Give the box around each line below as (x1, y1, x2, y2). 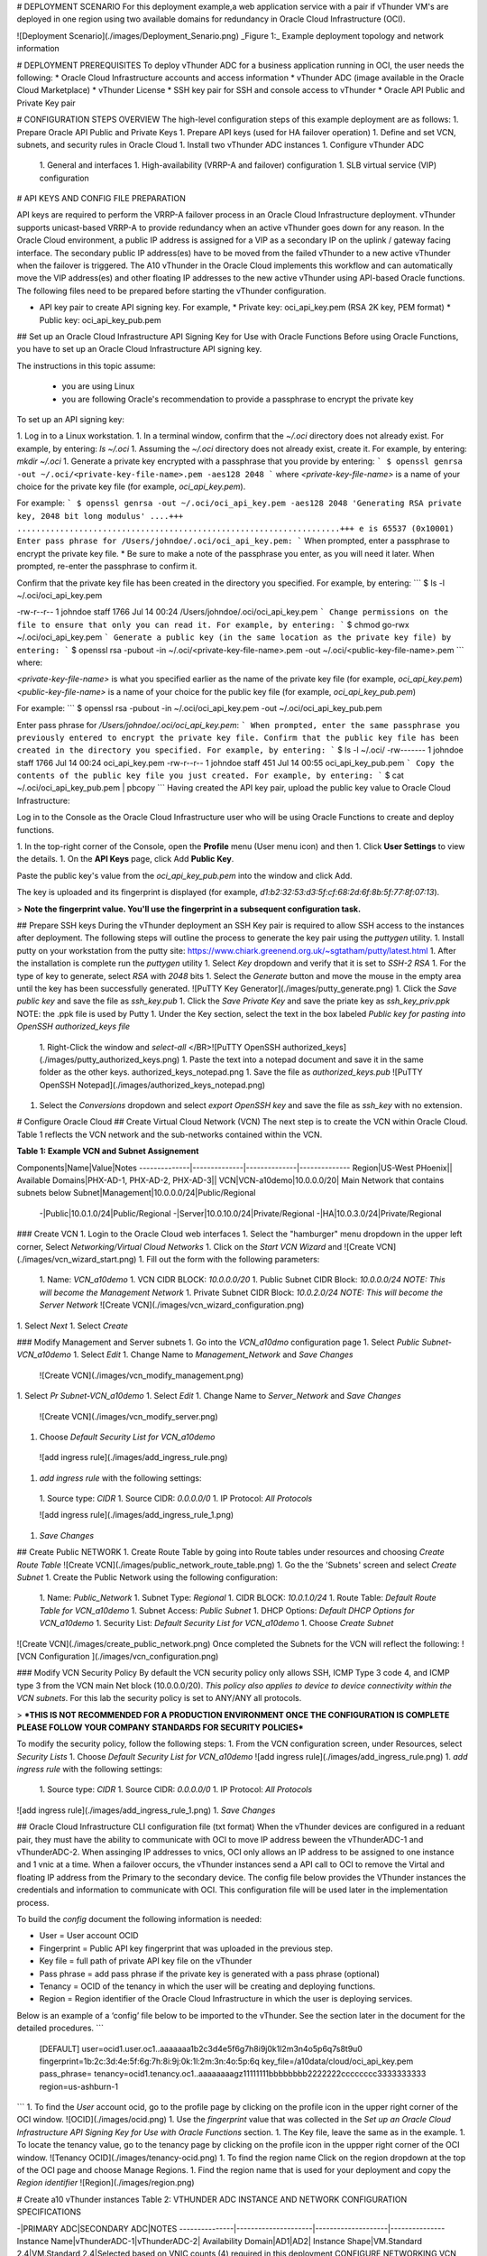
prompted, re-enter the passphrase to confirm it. (16, 560, 198, 572)
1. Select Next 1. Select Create (16, 1320, 128, 1331)
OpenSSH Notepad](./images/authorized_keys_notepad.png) (39, 1079, 266, 1090)
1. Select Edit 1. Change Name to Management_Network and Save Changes (73, 1349, 354, 1360)
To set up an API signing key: (16, 413, 125, 424)
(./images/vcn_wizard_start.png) (16, 1253, 137, 1264)
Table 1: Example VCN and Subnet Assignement (16, 1146, 199, 1157)
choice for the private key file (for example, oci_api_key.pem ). (16, 481, 246, 492)
